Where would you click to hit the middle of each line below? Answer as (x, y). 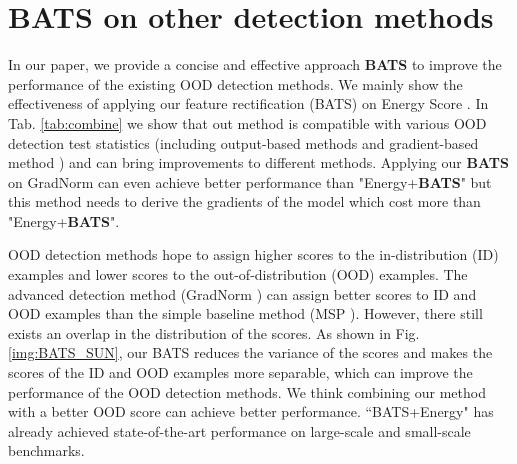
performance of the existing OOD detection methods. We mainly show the (235, 83)
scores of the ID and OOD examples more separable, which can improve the (240, 372)
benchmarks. (46, 450)
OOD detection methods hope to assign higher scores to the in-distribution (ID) (253, 254)
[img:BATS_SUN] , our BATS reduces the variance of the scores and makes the (250, 352)
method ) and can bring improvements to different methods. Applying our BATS (258, 162)
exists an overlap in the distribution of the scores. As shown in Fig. (214, 332)
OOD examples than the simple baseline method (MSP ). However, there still (245, 313)
